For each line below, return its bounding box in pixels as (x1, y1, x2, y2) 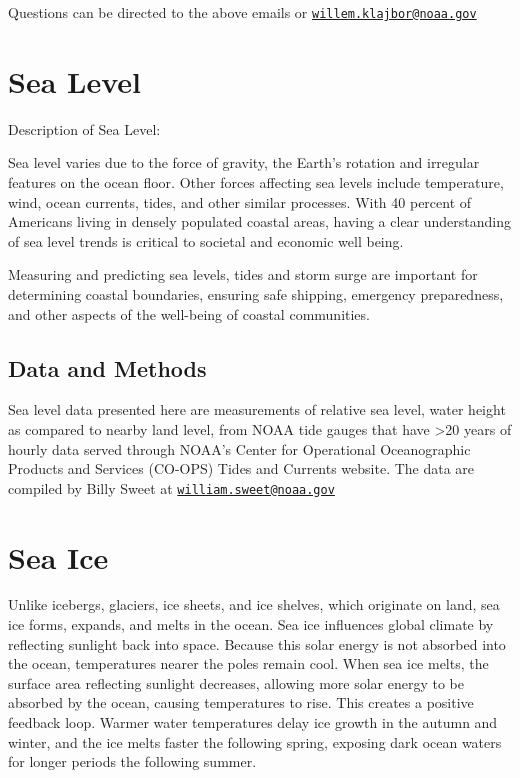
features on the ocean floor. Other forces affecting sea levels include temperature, (8, 171, 504, 192)
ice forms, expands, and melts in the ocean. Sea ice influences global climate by (8, 614, 494, 635)
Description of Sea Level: (8, 118, 161, 139)
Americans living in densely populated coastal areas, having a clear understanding (8, 211, 512, 232)
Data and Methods (8, 352, 207, 383)
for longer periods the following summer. (8, 751, 257, 772)
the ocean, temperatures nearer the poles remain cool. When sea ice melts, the (8, 653, 489, 674)
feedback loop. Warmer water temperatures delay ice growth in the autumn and (8, 712, 498, 733)
